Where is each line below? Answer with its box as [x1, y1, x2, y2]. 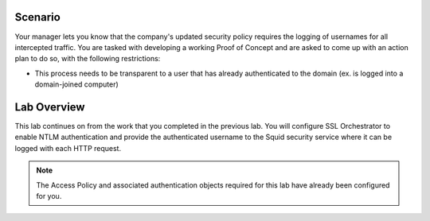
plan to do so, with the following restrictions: [14, 54, 161, 64]
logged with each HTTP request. [14, 143, 122, 153]
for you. [36, 191, 62, 200]
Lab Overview [14, 100, 85, 114]
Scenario [14, 10, 61, 24]
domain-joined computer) [34, 79, 119, 89]
